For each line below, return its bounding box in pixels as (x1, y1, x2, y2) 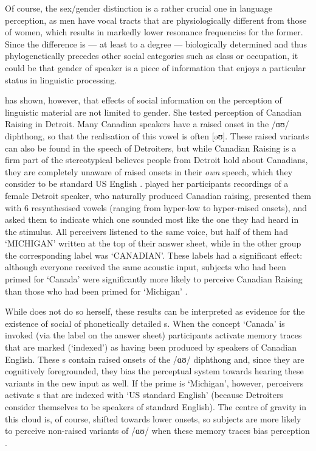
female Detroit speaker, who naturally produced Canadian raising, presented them (5, 189, 311, 201)
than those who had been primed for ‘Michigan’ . (5, 284, 188, 297)
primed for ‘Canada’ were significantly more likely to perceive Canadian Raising (5, 273, 303, 285)
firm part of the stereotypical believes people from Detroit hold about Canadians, (5, 153, 308, 166)
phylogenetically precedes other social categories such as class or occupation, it (5, 49, 298, 62)
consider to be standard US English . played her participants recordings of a (5, 177, 289, 190)
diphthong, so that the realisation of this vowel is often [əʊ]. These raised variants (5, 129, 309, 142)
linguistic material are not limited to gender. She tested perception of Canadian (5, 105, 301, 118)
